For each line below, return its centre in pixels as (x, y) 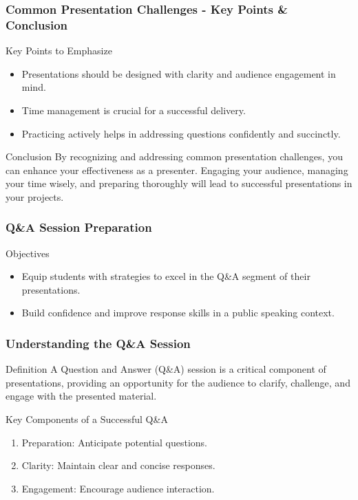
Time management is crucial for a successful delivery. (134, 110)
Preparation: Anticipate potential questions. (114, 442)
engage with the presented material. (81, 396)
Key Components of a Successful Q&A (87, 419)
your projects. (35, 196)
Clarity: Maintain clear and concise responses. (118, 465)
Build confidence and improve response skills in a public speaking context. (178, 313)
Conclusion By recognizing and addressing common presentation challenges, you (174, 156)
